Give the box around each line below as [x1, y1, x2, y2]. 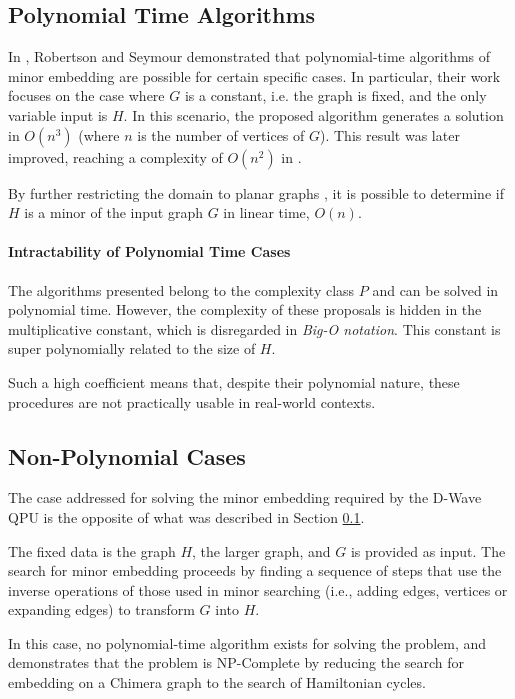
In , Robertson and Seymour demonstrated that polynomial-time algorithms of [8, 46, 491, 67]
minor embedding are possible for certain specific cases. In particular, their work [8, 65, 501, 86]
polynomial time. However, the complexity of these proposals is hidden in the [8, 299, 482, 320]
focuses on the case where [8, 85, 165, 106]
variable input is [8, 104, 108, 125]
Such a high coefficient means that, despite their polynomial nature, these [8, 371, 460, 392]
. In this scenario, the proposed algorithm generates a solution [123, 104, 504, 125]
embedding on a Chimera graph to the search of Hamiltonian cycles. [8, 672, 426, 693]
